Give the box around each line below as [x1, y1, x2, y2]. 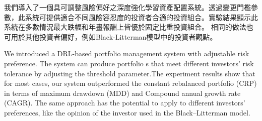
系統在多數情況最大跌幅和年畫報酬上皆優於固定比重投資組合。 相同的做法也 [4, 22, 253, 32]
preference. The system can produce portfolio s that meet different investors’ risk [4, 58, 254, 68]
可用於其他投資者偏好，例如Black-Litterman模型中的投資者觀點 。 [4, 31, 217, 42]
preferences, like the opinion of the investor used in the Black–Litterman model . [4, 107, 250, 117]
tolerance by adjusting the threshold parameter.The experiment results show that [4, 68, 255, 78]
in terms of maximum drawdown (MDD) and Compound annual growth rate [4, 87, 241, 98]
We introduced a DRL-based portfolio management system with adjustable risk [4, 48, 249, 59]
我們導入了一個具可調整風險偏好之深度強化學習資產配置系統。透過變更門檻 [4, 2, 251, 12]
